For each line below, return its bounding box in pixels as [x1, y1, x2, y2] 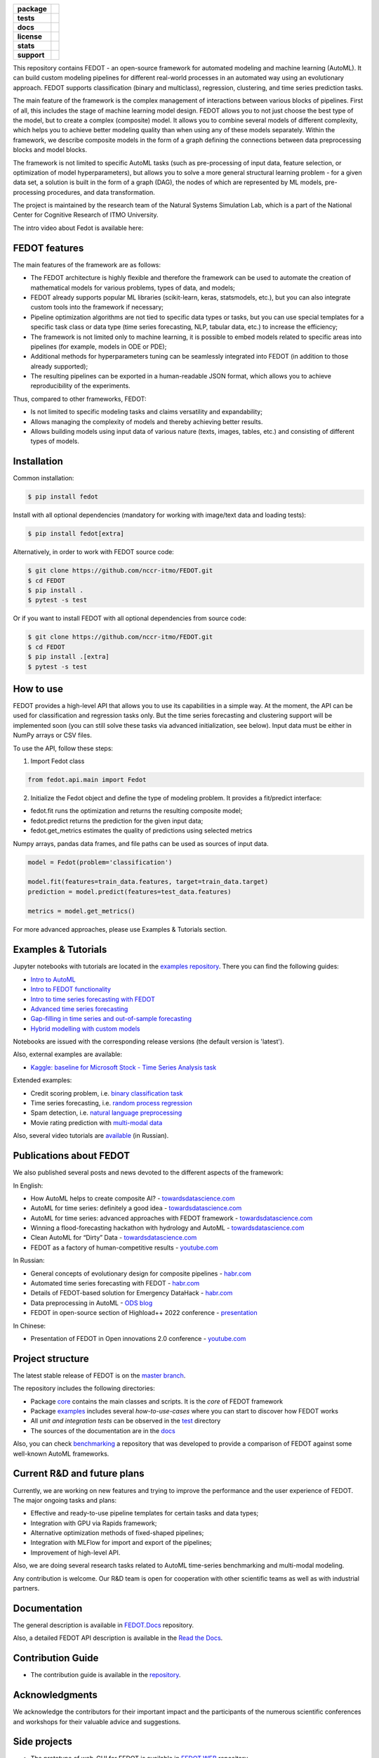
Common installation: [13, 474, 74, 482]
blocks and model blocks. [13, 146, 88, 154]
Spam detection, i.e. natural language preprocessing [30, 1108, 182, 1117]
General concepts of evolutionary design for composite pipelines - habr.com [30, 1269, 252, 1278]
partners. [13, 1584, 40, 1593]
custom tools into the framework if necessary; [30, 303, 164, 312]
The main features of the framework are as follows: [13, 260, 161, 269]
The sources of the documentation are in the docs [30, 1426, 175, 1435]
